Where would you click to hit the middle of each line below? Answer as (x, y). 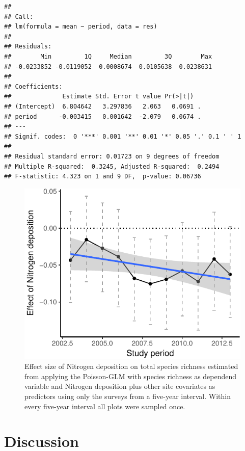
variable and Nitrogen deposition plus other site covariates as (120, 386)
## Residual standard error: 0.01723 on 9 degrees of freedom (112, 156)
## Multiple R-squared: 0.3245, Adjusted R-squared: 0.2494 (112, 166)
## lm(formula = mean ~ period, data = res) (81, 27)
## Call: (19, 17)
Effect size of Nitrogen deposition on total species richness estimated (131, 366)
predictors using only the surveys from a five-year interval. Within (128, 396)
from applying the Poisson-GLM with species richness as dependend (131, 376)
